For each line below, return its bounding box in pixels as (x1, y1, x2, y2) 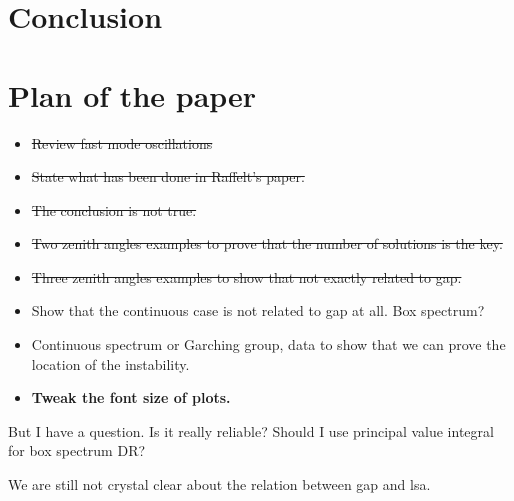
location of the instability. (31, 353, 190, 374)
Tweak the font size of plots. (31, 387, 231, 408)
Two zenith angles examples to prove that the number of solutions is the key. (31, 233, 503, 254)
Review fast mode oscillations (31, 132, 213, 153)
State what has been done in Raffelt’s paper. (31, 166, 305, 187)
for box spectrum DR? (8, 440, 146, 461)
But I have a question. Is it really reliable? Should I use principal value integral (8, 420, 494, 441)
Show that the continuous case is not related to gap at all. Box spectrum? (31, 300, 485, 321)
